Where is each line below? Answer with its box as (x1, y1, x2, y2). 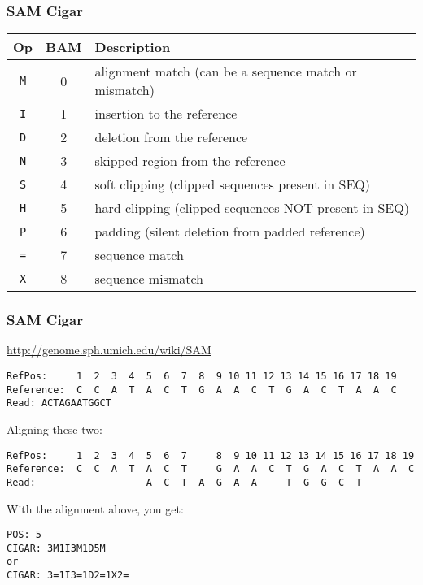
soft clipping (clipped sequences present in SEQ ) (94, 175, 370, 194)
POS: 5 (7, 529, 41, 541)
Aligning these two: (7, 421, 102, 437)
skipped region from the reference (94, 151, 286, 171)
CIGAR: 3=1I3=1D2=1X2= (7, 570, 129, 582)
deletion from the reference (94, 128, 248, 147)
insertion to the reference (94, 104, 238, 123)
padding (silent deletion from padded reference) (94, 222, 365, 241)
